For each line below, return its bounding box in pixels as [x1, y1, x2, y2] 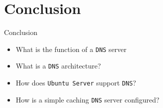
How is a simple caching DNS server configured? [15, 94, 160, 104]
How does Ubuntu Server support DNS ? [15, 77, 136, 88]
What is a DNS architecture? [15, 60, 101, 71]
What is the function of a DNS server [15, 43, 127, 54]
